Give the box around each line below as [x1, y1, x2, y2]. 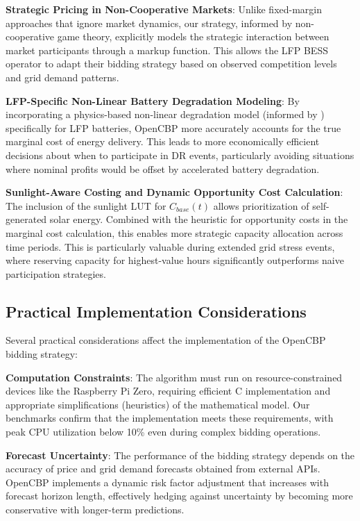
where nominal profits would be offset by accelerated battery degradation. [6, 161, 320, 176]
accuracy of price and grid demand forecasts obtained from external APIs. [6, 461, 320, 476]
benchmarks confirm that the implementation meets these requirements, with [6, 411, 334, 425]
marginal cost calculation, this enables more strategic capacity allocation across [6, 225, 343, 240]
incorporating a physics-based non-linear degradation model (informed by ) [6, 107, 325, 122]
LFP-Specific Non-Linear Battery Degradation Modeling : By [6, 93, 300, 108]
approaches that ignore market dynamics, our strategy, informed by [6, 15, 293, 30]
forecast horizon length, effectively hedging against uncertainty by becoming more [6, 488, 353, 503]
